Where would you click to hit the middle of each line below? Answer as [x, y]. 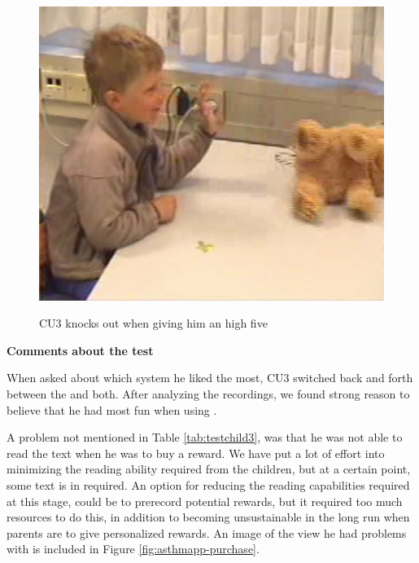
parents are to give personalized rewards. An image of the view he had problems [207, 532]
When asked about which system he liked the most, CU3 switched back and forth [210, 378]
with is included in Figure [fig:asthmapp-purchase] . [133, 549]
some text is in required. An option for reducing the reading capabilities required [208, 484]
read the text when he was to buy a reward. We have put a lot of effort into [196, 453]
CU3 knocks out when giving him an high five [153, 323]
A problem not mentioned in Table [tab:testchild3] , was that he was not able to [205, 437]
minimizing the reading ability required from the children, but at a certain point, [209, 469]
